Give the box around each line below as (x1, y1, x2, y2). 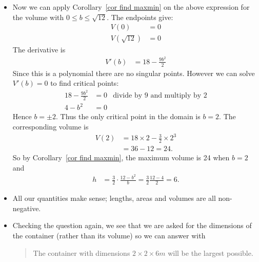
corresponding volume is (12, 121, 89, 132)
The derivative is (12, 44, 66, 55)
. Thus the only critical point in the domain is (55, 111, 201, 122)
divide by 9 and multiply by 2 (113, 92, 207, 100)
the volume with (12, 11, 64, 22)
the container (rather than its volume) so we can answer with (12, 230, 206, 240)
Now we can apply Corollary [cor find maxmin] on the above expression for (12, 2, 250, 12)
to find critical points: (50, 78, 119, 88)
